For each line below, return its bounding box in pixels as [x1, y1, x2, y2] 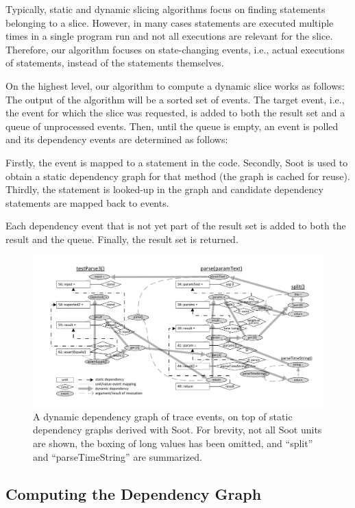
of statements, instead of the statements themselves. [5, 55, 224, 70]
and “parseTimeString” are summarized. [33, 449, 202, 463]
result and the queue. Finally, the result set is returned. [5, 231, 238, 246]
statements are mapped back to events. [5, 195, 169, 209]
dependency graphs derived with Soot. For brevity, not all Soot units [33, 422, 322, 437]
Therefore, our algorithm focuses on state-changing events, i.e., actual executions [5, 42, 345, 56]
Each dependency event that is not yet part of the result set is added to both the [5, 218, 346, 233]
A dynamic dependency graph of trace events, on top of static [33, 409, 293, 423]
